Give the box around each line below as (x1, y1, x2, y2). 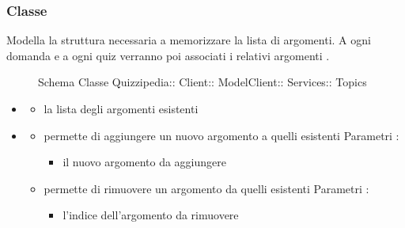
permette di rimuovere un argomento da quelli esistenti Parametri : (44, 180, 369, 196)
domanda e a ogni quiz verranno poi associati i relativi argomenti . (6, 47, 330, 63)
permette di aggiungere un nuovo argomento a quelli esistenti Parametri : (44, 127, 399, 143)
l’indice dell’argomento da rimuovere (62, 207, 239, 223)
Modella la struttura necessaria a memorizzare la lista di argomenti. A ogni (6, 32, 371, 48)
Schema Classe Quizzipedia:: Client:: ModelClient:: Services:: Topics (38, 74, 367, 90)
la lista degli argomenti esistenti (44, 101, 199, 116)
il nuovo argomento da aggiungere (62, 154, 226, 170)
